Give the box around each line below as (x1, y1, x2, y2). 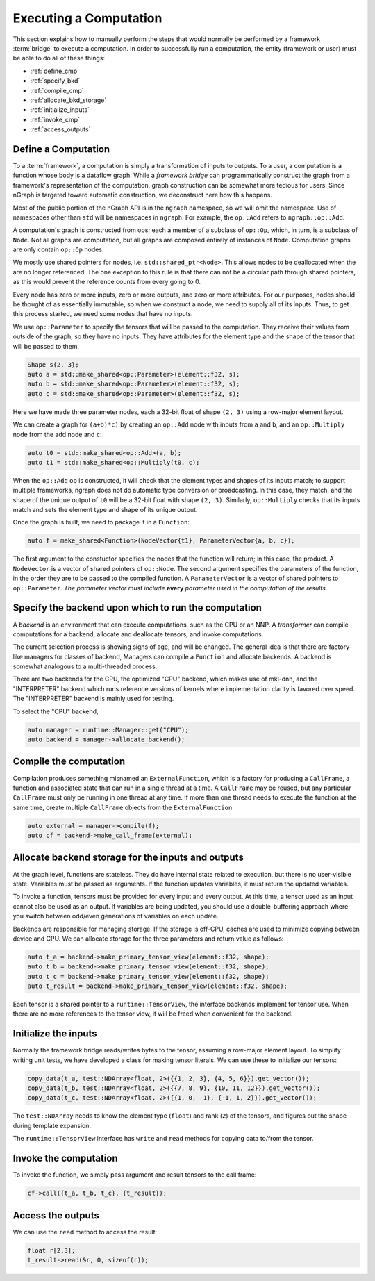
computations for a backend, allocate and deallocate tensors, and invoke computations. (12, 629, 264, 638)
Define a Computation (12, 143, 110, 155)
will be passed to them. (12, 342, 80, 350)
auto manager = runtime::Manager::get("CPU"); (27, 726, 189, 734)
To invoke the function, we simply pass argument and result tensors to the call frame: (12, 1171, 257, 1179)
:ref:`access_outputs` (30, 125, 91, 133)
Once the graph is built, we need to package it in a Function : (12, 518, 190, 527)
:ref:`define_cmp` (30, 67, 80, 75)
